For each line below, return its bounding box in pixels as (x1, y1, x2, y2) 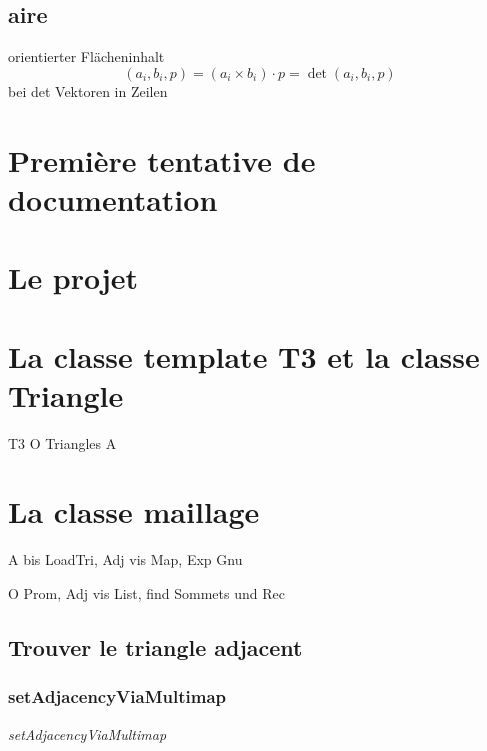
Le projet (8, 257, 139, 298)
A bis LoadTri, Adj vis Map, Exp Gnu (8, 549, 243, 570)
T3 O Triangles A (8, 432, 117, 453)
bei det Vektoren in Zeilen (8, 80, 168, 101)
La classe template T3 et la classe (8, 335, 480, 376)
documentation (8, 178, 218, 219)
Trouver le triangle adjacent (8, 631, 303, 662)
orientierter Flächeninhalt (8, 46, 165, 67)
